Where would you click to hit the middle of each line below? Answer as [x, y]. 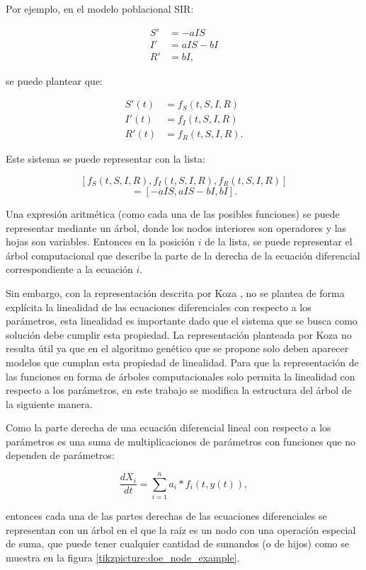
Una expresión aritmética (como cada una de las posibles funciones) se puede [173, 213]
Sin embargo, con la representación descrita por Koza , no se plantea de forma [175, 292]
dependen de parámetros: [60, 455]
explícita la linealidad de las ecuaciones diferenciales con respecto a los [159, 307]
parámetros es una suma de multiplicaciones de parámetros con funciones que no [181, 441]
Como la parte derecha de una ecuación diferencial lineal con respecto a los [168, 427]
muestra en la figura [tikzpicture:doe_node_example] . [123, 557]
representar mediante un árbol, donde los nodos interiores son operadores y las [176, 227]
